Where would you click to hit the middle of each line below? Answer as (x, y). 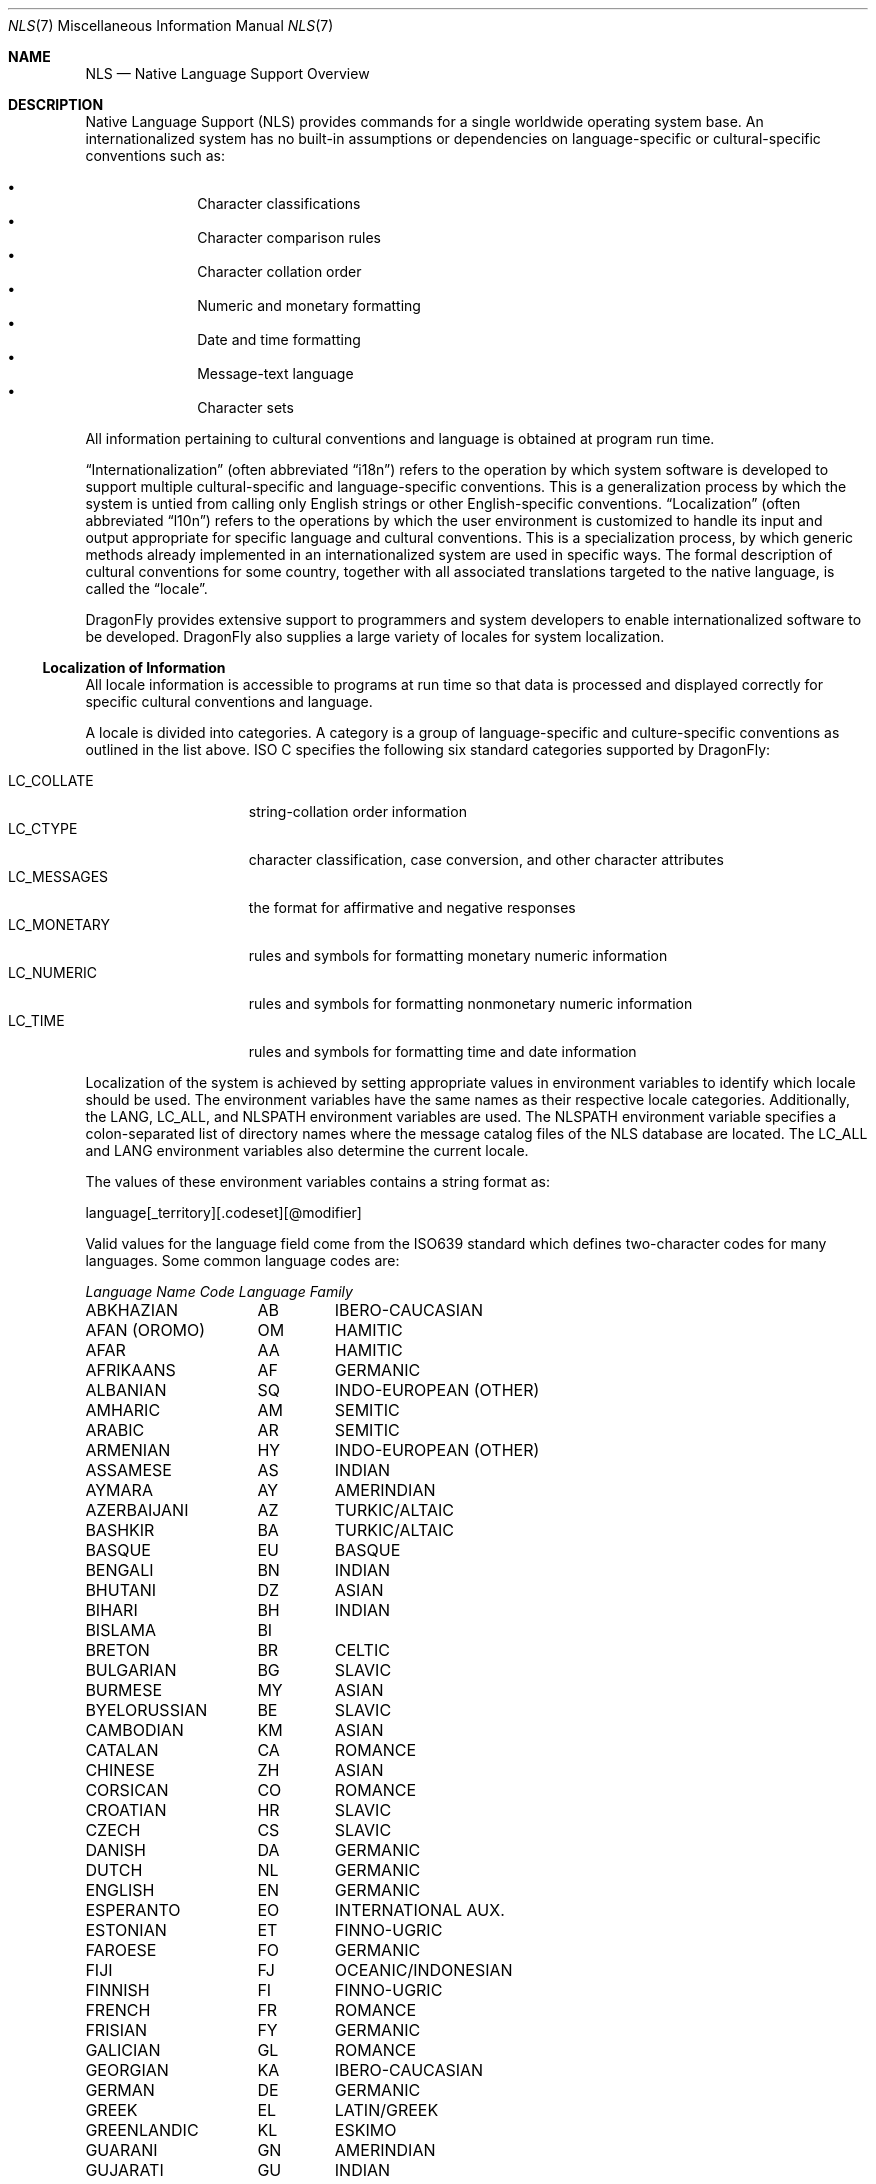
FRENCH (118, 2010)
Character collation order (279, 271)
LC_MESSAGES (58, 876)
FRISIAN (116, 2030)
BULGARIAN (131, 1670)
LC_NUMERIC (53, 972)
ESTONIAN (126, 1930)
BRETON (117, 1650)
